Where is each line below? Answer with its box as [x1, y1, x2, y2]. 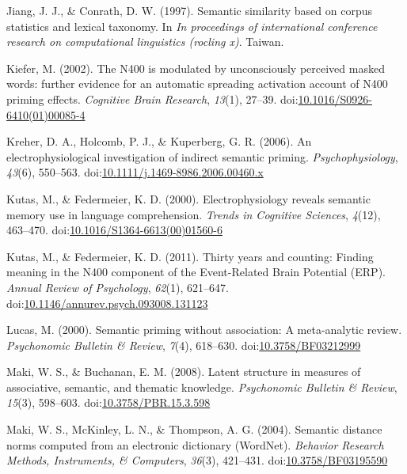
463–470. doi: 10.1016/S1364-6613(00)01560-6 [6, 222, 223, 238]
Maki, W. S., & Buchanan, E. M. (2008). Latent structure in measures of [6, 363, 361, 380]
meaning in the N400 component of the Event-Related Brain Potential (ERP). [6, 264, 386, 280]
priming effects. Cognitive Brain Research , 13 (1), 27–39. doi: [6, 90, 299, 107]
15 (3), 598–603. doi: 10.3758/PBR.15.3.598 [6, 394, 211, 411]
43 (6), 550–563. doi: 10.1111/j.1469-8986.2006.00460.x [6, 164, 264, 180]
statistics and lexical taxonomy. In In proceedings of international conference [6, 17, 378, 34]
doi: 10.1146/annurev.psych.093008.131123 [6, 294, 208, 311]
